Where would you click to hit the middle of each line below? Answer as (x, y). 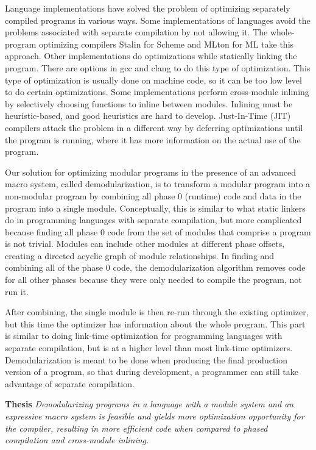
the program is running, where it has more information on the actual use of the (153, 139)
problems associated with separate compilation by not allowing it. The (136, 32)
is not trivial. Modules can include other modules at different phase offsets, (145, 244)
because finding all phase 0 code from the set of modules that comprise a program (158, 231)
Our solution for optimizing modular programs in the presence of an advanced (151, 172)
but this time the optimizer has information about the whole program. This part (155, 323)
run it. (17, 291)
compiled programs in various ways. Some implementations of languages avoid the (158, 20)
